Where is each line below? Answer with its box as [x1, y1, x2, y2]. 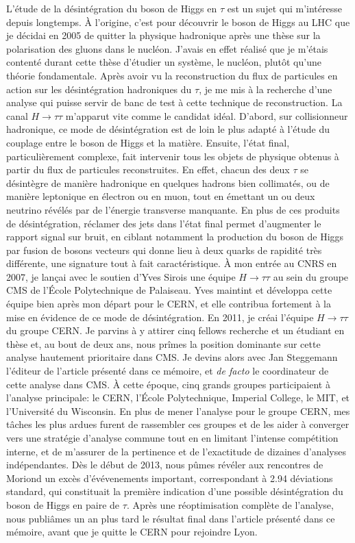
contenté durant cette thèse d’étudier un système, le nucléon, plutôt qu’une [6, 55, 321, 69]
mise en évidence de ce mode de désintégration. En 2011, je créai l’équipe [6, 310, 314, 324]
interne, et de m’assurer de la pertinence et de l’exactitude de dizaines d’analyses [6, 444, 346, 458]
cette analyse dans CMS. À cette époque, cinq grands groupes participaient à [6, 377, 330, 391]
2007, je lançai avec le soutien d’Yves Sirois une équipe [6, 269, 236, 283]
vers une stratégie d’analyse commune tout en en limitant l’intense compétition [6, 431, 339, 444]
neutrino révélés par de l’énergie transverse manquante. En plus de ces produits [6, 202, 340, 216]
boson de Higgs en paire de [6, 497, 120, 512]
